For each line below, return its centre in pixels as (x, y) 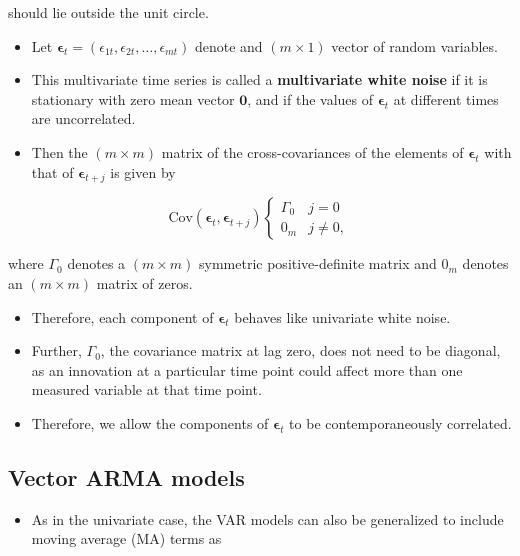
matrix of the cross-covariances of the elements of (312, 151)
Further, (56, 350)
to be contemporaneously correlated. (400, 422)
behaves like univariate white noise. (342, 316)
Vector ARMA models (126, 476)
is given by (143, 171)
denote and (228, 45)
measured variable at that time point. (146, 389)
